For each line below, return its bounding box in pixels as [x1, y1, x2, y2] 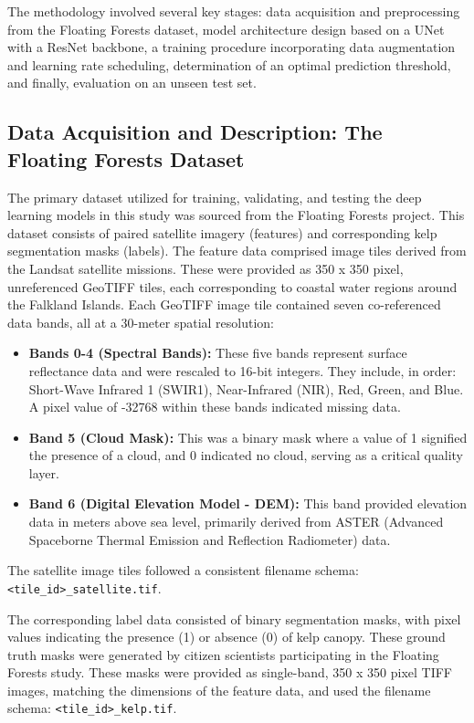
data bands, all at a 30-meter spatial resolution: [7, 312, 274, 331]
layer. [28, 463, 59, 482]
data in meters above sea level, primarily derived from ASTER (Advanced [28, 512, 444, 531]
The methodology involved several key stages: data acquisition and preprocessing [7, 2, 460, 20]
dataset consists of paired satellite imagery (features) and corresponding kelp [7, 223, 437, 242]
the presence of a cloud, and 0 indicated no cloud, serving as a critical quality [28, 445, 463, 465]
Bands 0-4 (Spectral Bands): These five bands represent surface [28, 343, 407, 362]
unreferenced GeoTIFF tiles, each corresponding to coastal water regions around [7, 277, 458, 296]
